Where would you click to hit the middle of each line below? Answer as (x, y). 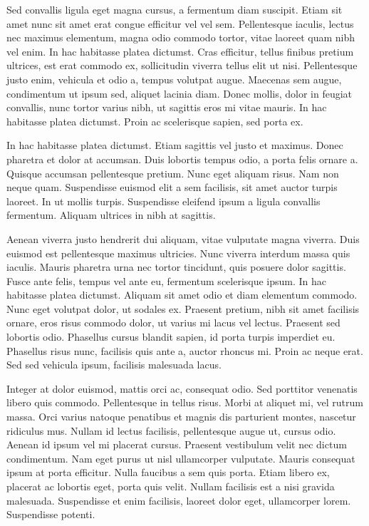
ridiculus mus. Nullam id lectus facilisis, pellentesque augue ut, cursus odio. (171, 430)
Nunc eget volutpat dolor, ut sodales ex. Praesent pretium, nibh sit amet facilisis (183, 308)
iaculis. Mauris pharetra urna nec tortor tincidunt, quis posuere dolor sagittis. (176, 267)
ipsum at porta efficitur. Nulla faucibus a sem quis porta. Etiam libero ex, (168, 472)
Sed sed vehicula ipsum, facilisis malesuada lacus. (114, 365)
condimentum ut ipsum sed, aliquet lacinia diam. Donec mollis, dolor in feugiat (180, 93)
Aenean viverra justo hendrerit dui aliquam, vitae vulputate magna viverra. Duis (183, 238)
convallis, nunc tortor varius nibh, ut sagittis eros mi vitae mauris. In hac (167, 107)
